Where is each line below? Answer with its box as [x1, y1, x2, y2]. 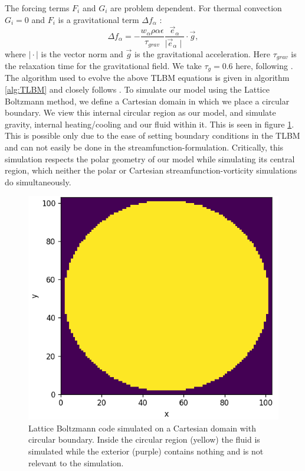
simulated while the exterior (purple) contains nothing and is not [28, 445, 264, 457]
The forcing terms [5, 2, 70, 14]
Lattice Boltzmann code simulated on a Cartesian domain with [28, 421, 256, 434]
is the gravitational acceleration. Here [135, 47, 271, 60]
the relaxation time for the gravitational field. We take [5, 59, 202, 71]
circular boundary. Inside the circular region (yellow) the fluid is [28, 433, 260, 446]
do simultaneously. [5, 175, 71, 188]
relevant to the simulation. [28, 456, 124, 469]
